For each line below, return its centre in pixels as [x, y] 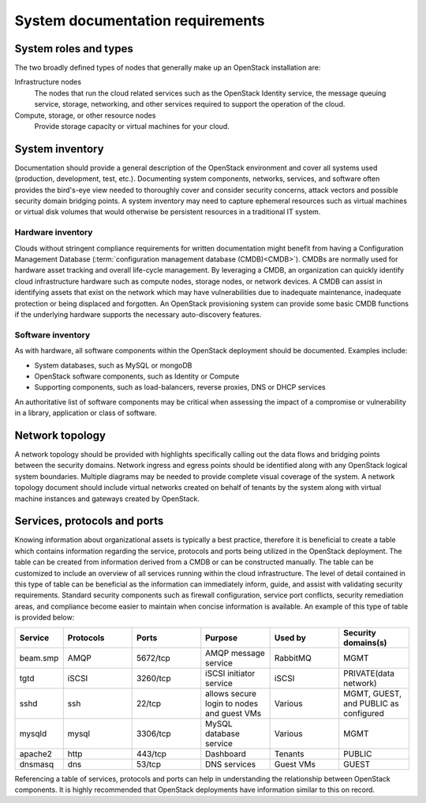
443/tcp [152, 753]
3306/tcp [154, 733]
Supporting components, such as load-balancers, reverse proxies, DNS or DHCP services [180, 387]
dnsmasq [37, 764]
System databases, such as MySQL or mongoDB [113, 365]
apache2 [36, 753]
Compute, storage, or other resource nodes [85, 115]
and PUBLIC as [371, 703]
